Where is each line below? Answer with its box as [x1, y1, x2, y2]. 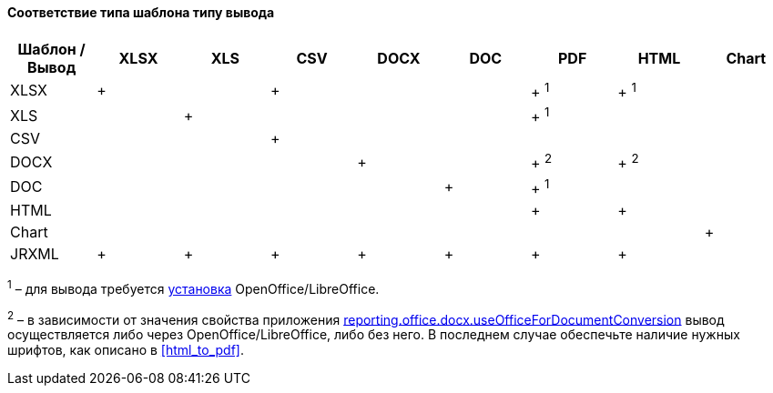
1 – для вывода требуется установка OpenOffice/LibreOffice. [7, 277, 380, 297]
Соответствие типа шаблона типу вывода [7, 5, 275, 20]
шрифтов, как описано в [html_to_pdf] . [7, 342, 245, 358]
